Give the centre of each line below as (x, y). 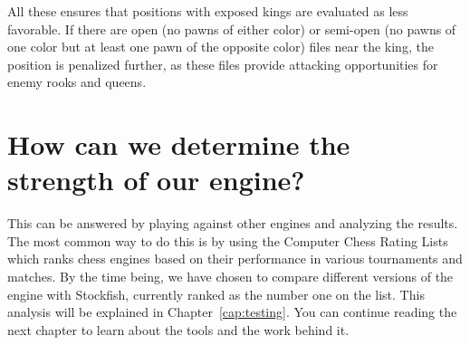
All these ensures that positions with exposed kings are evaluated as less (208, 11)
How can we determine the (179, 144)
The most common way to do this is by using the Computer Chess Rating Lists (228, 240)
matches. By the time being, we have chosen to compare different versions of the (230, 277)
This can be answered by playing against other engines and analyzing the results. (233, 223)
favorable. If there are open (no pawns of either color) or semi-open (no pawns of (232, 29)
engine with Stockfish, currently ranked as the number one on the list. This (216, 294)
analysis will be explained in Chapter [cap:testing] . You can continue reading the (232, 312)
